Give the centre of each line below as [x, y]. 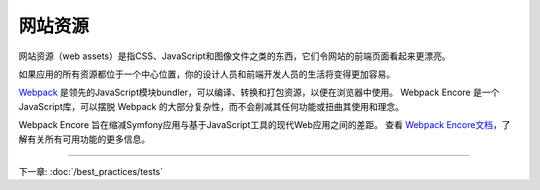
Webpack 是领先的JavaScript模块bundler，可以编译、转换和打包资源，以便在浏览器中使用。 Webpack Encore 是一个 [259, 92]
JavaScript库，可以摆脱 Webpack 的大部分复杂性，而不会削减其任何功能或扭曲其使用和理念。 [211, 106]
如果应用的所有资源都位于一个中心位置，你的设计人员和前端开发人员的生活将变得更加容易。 [206, 74]
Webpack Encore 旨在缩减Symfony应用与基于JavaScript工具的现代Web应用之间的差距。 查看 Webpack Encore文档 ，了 [264, 125]
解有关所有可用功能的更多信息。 [84, 139]
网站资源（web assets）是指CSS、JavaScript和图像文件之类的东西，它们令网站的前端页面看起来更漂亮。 [234, 56]
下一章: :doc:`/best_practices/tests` [91, 171]
